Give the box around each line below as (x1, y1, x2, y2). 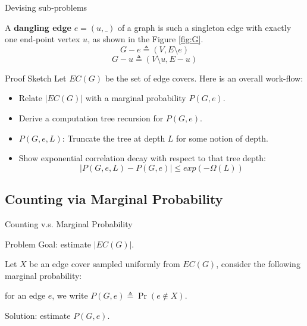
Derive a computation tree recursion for (18, 111, 164, 124)
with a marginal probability (85, 92, 186, 104)
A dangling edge (5, 21, 71, 33)
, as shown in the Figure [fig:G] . (87, 33, 203, 45)
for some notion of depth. (176, 131, 268, 144)
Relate (18, 92, 42, 104)
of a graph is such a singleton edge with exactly (117, 21, 292, 33)
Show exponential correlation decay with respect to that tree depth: (18, 152, 266, 164)
